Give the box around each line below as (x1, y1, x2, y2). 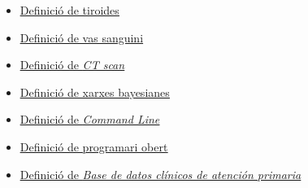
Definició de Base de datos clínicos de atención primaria (20, 165, 301, 182)
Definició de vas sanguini (20, 28, 144, 46)
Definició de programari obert (20, 138, 168, 155)
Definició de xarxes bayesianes (20, 83, 170, 100)
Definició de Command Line (20, 111, 160, 128)
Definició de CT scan (20, 56, 125, 73)
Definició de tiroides (20, 2, 119, 18)
